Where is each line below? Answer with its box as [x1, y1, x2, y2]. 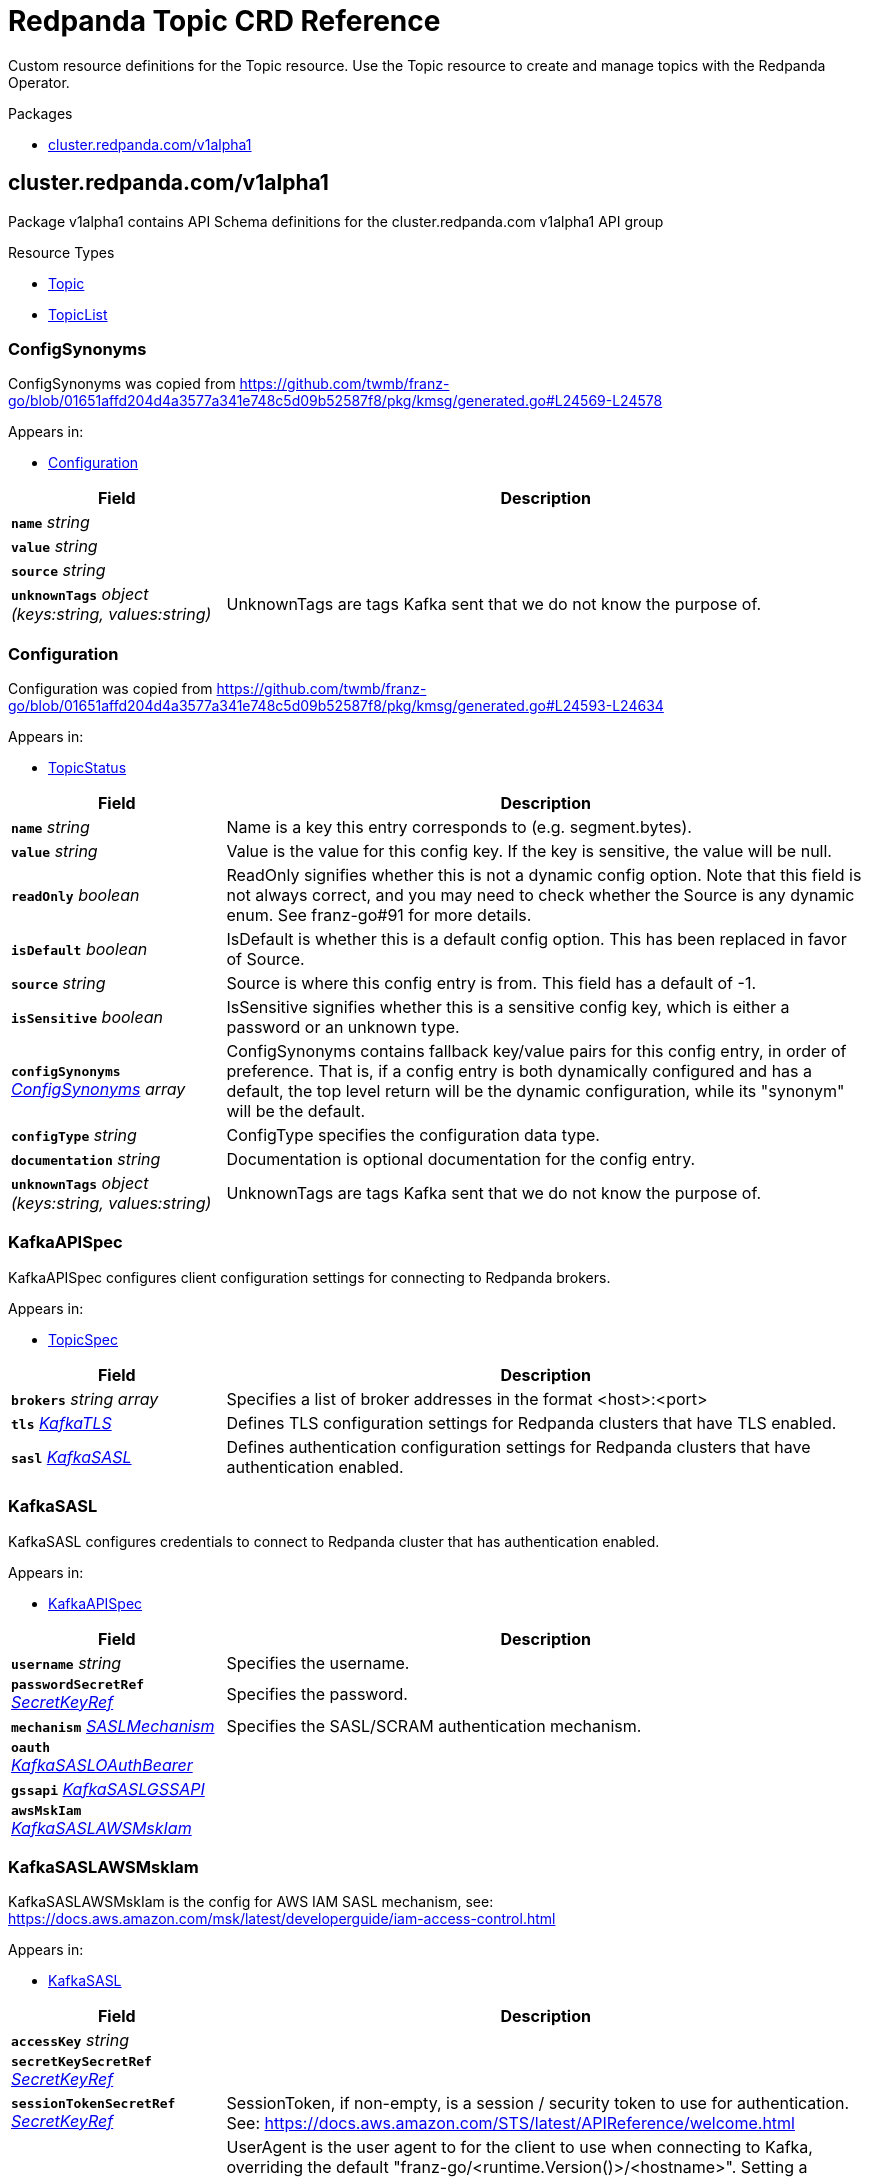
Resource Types [8, 243, 115, 261]
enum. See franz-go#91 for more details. [226, 905, 532, 926]
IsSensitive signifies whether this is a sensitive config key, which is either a [226, 997, 790, 1018]
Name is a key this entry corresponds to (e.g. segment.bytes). [226, 817, 692, 838]
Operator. [8, 73, 70, 91]
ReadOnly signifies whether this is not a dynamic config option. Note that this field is [226, 865, 862, 886]
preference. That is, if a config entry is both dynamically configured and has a [226, 1061, 813, 1082]
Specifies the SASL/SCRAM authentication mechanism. [226, 1715, 642, 1736]
